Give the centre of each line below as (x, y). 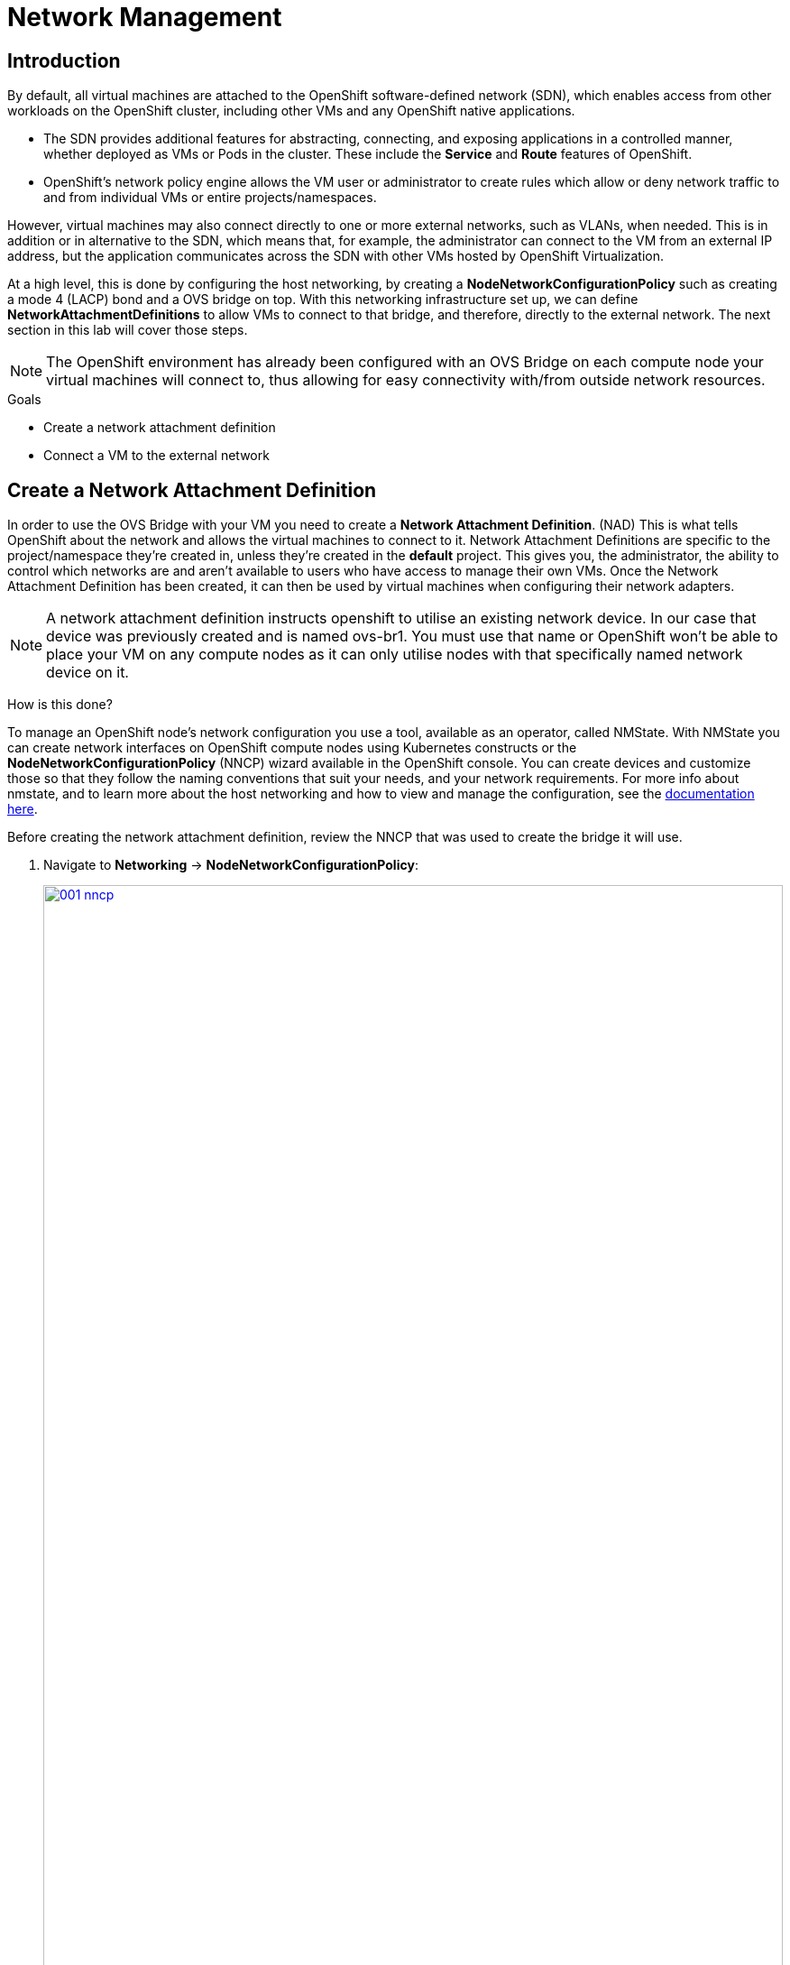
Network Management (145, 17)
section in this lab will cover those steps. (128, 330)
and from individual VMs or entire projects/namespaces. (210, 198)
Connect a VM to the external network (156, 456)
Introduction (64, 60)
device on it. (87, 673)
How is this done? (60, 705)
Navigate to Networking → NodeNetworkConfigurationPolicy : (231, 865)
